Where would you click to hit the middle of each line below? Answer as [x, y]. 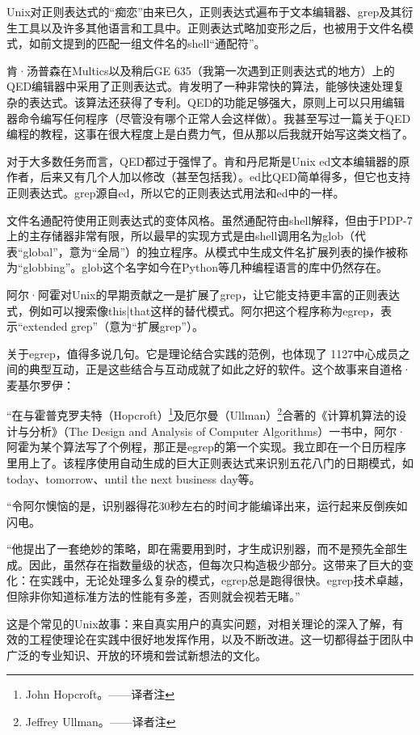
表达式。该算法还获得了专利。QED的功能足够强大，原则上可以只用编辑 [217, 101]
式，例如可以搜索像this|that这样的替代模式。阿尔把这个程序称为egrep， [193, 310]
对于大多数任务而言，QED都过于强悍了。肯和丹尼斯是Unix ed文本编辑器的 [203, 161]
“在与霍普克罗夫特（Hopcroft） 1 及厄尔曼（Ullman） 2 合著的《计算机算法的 [201, 414]
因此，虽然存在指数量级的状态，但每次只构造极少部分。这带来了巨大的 [215, 564]
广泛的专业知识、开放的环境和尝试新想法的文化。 [136, 655]
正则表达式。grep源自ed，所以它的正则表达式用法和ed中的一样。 [176, 192]
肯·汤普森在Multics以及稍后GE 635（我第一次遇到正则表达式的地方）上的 [201, 70]
